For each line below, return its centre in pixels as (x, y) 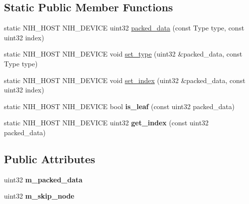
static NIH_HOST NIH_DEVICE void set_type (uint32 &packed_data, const (123, 54)
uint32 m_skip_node (39, 196)
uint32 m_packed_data (43, 179)
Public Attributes (50, 159)
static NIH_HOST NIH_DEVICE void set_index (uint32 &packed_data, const (125, 80)
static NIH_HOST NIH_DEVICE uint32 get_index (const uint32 (106, 123)
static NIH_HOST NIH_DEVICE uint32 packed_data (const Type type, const (124, 28)
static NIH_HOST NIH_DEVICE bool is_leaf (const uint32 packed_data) (119, 106)
